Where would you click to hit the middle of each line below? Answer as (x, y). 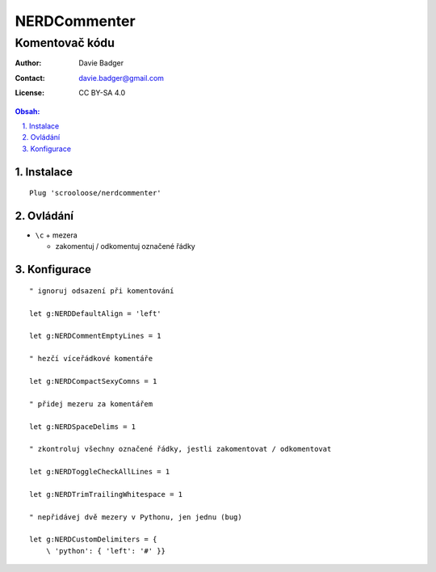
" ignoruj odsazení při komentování (102, 290)
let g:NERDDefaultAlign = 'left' (95, 313)
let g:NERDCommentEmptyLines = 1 (95, 336)
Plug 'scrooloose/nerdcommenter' (95, 193)
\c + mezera (57, 235)
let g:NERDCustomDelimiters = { (93, 540)
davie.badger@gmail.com (122, 78)
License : (29, 93)
